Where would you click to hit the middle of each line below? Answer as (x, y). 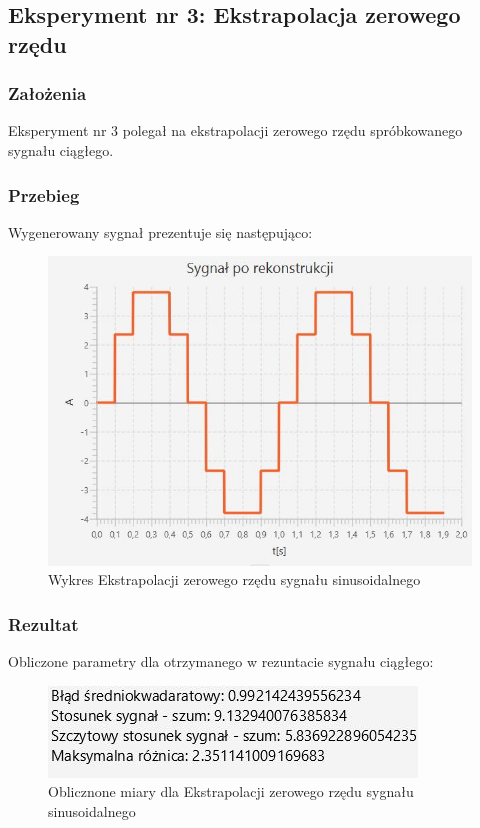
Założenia (47, 93)
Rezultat (43, 623)
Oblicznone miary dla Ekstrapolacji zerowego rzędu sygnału (231, 791)
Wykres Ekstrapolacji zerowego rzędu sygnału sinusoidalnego (234, 579)
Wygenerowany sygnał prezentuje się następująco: (160, 231)
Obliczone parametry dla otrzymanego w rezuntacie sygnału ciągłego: (221, 661)
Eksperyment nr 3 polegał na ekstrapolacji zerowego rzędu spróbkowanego (235, 130)
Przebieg (44, 194)
